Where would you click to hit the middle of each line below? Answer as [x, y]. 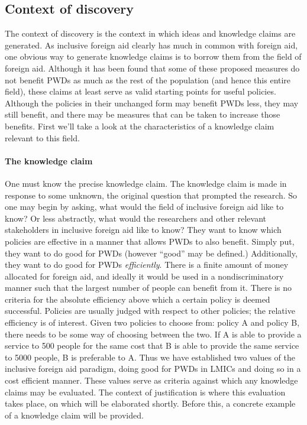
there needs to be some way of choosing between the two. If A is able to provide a [153, 334]
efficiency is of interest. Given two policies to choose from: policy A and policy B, [152, 322]
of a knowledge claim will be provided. [74, 415]
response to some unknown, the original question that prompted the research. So [151, 195]
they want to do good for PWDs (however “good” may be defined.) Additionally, [151, 253]
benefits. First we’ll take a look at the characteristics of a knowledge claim [140, 126]
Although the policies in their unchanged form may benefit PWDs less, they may [152, 103]
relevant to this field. [42, 137]
